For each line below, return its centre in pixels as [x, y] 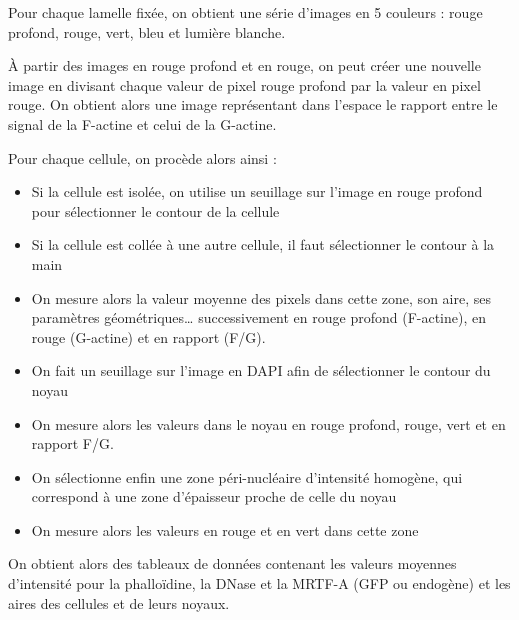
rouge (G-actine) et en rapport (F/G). [148, 336]
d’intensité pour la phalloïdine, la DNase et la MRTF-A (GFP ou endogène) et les [259, 583]
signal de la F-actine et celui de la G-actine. [142, 123]
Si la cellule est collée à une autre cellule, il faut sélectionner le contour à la [263, 244]
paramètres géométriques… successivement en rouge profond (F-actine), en [259, 317]
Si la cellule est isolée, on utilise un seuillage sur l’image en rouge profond [257, 191]
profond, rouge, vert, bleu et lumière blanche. [147, 31]
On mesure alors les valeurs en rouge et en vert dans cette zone [225, 529]
